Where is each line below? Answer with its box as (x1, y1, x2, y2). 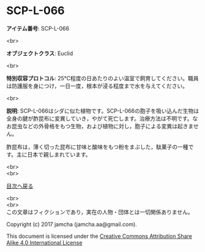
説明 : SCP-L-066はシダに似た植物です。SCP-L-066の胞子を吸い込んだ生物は (6, 107, 199, 114)
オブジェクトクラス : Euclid (6, 50, 73, 57)
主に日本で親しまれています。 (16, 151, 91, 158)
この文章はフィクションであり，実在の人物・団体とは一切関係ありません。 (6, 208, 194, 215)
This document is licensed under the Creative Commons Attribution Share (6, 232, 193, 240)
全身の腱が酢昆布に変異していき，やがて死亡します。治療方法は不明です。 (6, 115, 193, 122)
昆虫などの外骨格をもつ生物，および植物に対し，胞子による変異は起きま (11, 122, 194, 129)
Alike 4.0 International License (6, 239, 83, 246)
